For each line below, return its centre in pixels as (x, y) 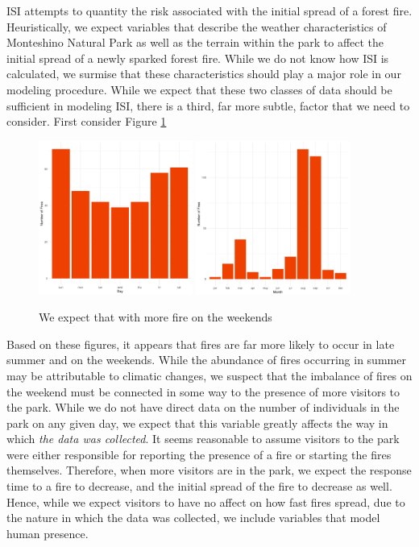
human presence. (48, 533)
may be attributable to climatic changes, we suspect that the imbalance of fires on (209, 375)
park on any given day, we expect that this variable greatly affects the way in (197, 423)
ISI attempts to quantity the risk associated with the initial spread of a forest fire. (209, 10)
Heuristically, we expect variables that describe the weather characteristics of (197, 26)
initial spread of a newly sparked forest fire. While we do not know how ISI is (198, 58)
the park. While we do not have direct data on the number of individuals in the (203, 407)
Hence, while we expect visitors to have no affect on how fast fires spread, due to (206, 501)
